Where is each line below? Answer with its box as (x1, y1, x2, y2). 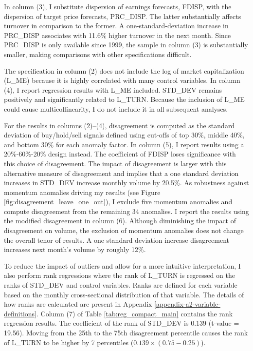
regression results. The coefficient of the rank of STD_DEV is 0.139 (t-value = (4, 318, 239, 328)
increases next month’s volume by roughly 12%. (4, 244, 146, 254)
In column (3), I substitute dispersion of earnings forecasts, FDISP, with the (4, 1, 232, 11)
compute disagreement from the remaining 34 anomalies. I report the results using (4, 206, 249, 216)
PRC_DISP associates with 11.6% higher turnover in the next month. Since (4, 30, 231, 40)
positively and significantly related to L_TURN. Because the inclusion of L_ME (4, 94, 245, 104)
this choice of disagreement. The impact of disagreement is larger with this (4, 158, 227, 168)
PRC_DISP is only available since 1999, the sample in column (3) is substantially (4, 39, 248, 50)
